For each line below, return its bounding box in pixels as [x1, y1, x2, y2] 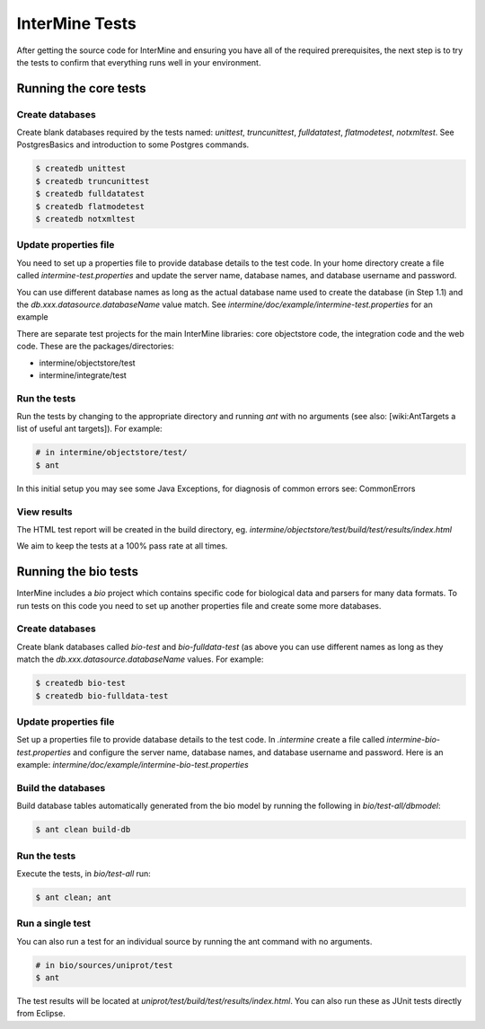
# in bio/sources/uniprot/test [35, 960, 174, 970]
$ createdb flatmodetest [35, 201, 145, 211]
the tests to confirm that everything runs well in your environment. [16, 57, 261, 67]
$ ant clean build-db [35, 824, 131, 835]
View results [16, 506, 74, 518]
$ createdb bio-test [35, 678, 126, 689]
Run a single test [16, 917, 92, 929]
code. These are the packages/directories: [16, 341, 174, 352]
